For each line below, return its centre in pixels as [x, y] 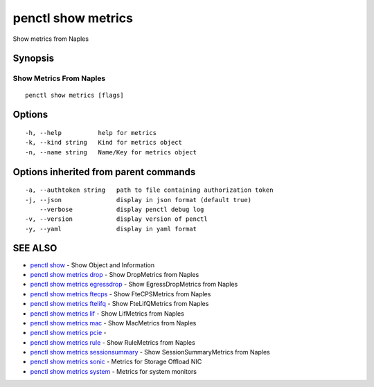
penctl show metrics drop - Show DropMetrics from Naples [115, 274]
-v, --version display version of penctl [116, 219]
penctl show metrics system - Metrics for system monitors [114, 371]
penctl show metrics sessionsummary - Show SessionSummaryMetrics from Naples [150, 352]
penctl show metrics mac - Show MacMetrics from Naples [113, 323]
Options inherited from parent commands [104, 172]
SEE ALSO [35, 248]
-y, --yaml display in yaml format [111, 229]
